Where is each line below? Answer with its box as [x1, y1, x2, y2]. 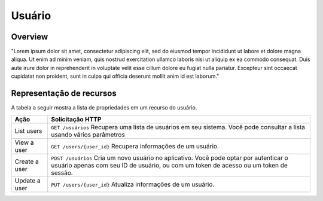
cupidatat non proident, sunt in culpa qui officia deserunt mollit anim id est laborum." [11, 72, 220, 80]
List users [14, 126, 42, 135]
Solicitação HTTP [51, 115, 102, 123]
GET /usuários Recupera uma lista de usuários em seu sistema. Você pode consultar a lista [51, 123, 305, 131]
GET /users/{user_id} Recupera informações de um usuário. [51, 142, 220, 150]
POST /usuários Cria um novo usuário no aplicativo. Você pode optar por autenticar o [51, 153, 288, 162]
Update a [14, 176, 41, 185]
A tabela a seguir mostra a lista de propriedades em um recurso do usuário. [11, 104, 197, 111]
